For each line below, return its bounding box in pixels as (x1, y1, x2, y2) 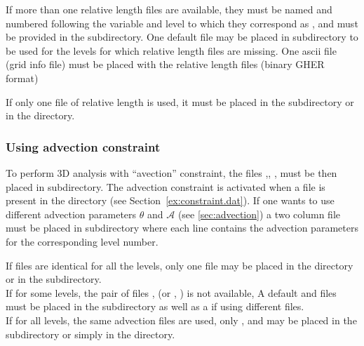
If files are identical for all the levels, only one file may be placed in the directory (6, 258, 353, 272)
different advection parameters (6, 206, 137, 221)
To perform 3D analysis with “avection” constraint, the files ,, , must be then (6, 165, 337, 180)
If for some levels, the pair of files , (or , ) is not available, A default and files (6, 285, 337, 300)
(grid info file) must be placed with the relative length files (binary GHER (6, 57, 325, 72)
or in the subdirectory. (6, 272, 102, 286)
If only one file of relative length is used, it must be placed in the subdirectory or (6, 94, 354, 109)
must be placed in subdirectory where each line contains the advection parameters (6, 220, 358, 235)
